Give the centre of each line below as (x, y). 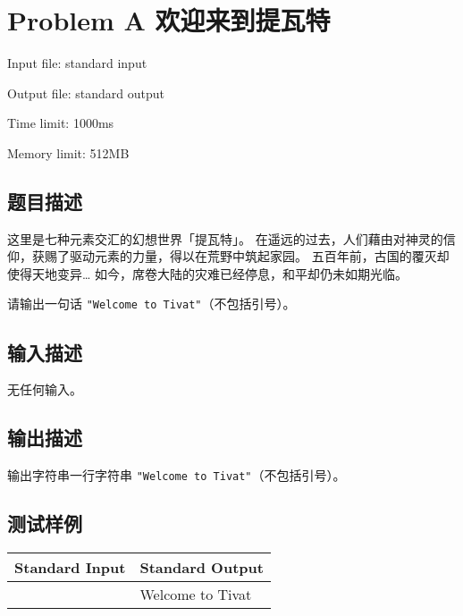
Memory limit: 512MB (68, 152)
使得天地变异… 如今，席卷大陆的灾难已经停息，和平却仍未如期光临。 (208, 273)
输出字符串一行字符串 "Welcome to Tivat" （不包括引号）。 (177, 475)
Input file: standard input (77, 63)
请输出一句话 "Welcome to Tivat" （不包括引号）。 (152, 304)
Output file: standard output (86, 93)
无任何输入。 (45, 389)
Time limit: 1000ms (61, 123)
